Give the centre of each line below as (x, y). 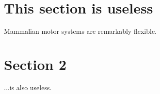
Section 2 (35, 64)
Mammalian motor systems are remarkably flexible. (80, 31)
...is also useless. (28, 87)
